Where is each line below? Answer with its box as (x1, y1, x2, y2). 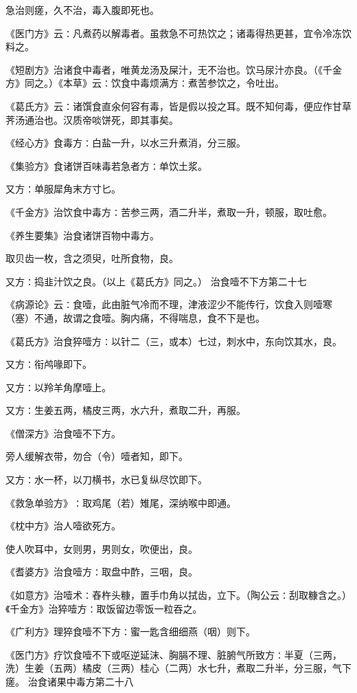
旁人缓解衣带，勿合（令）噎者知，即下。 (5, 449, 188, 463)
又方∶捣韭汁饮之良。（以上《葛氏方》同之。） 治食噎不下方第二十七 (5, 274, 307, 288)
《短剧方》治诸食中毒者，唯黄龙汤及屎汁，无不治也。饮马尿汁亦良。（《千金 (5, 62, 342, 76)
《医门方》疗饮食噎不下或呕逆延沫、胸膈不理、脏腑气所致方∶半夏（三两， (5, 647, 342, 661)
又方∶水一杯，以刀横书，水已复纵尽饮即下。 (5, 472, 207, 487)
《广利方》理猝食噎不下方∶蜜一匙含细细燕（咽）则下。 (5, 624, 255, 639)
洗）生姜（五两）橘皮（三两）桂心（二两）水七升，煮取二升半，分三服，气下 (5, 661, 352, 675)
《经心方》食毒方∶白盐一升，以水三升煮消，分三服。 (5, 135, 246, 150)
